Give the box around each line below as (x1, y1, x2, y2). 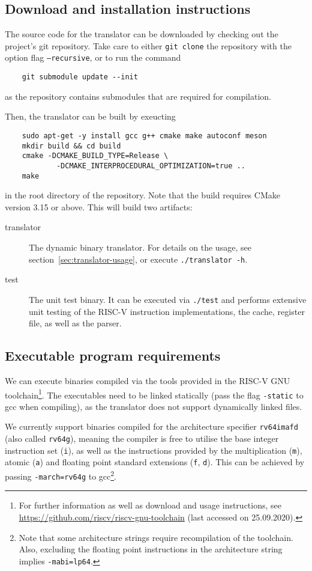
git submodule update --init (22, 73, 138, 82)
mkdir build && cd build (22, 141, 121, 150)
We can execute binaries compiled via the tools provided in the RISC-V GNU (5, 374, 290, 386)
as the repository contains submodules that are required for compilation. (5, 90, 271, 102)
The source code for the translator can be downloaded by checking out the (5, 28, 278, 40)
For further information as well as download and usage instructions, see (19, 499, 282, 511)
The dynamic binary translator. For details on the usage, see (29, 241, 251, 254)
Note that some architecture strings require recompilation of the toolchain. (19, 531, 293, 543)
